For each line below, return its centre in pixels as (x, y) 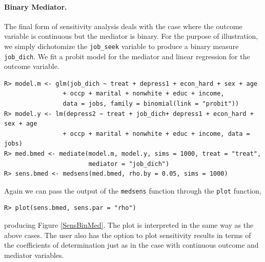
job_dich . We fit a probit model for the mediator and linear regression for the (127, 56)
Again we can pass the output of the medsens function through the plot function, (133, 190)
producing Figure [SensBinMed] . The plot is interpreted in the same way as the (129, 225)
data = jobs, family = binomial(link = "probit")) (151, 104)
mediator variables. (34, 255)
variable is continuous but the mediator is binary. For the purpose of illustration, (131, 36)
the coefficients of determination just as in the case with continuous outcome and (131, 245)
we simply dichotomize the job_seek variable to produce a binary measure (121, 46)
